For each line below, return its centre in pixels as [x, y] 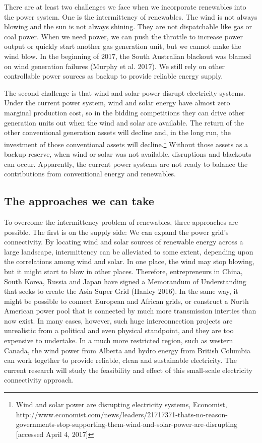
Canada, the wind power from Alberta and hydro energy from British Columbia [127, 350]
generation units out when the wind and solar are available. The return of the [124, 122]
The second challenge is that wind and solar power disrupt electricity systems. [125, 92]
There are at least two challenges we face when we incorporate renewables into [125, 7]
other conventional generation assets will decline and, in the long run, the [117, 132]
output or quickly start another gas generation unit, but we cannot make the [123, 46]
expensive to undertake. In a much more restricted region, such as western [119, 340]
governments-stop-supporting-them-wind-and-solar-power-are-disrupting [127, 424]
